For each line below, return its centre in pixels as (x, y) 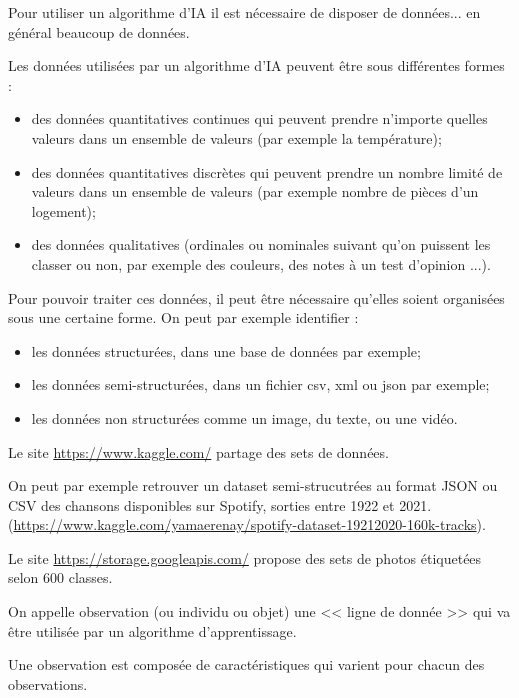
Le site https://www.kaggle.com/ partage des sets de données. (198, 451)
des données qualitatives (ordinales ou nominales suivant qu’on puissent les (261, 244)
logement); (63, 210)
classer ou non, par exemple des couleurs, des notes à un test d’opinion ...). (261, 263)
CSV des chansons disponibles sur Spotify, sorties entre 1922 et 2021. (220, 504)
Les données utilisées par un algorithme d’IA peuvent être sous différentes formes (256, 65)
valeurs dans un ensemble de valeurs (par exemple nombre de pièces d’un (255, 191)
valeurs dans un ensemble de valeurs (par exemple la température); (236, 137)
